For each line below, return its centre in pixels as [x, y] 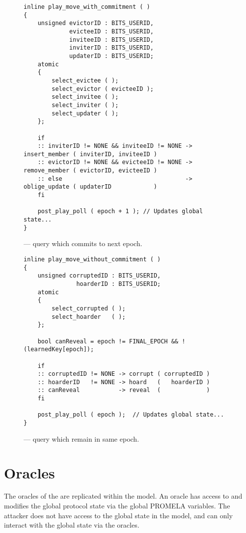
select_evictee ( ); [85, 80]
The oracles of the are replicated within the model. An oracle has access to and [123, 496]
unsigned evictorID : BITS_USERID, [96, 23]
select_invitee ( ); [85, 97]
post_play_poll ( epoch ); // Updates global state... [131, 415]
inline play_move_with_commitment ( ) [87, 7]
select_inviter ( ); [85, 105]
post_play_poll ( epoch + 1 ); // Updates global [120, 211]
